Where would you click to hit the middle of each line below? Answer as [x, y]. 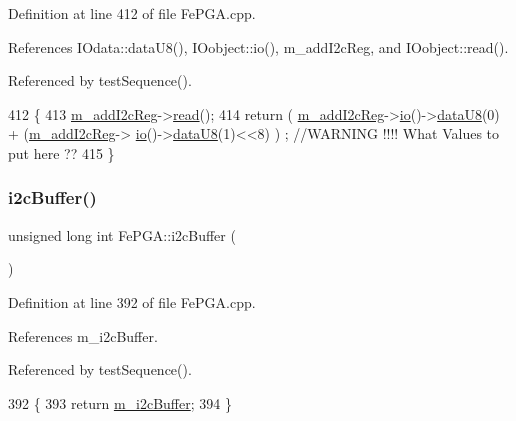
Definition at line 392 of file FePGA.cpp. [132, 301]
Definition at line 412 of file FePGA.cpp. [132, 13]
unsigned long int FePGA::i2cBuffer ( [122, 234]
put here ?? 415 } [61, 152]
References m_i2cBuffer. [83, 335]
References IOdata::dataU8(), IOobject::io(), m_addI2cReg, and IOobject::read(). [258, 46]
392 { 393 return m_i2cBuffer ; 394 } [120, 402]
